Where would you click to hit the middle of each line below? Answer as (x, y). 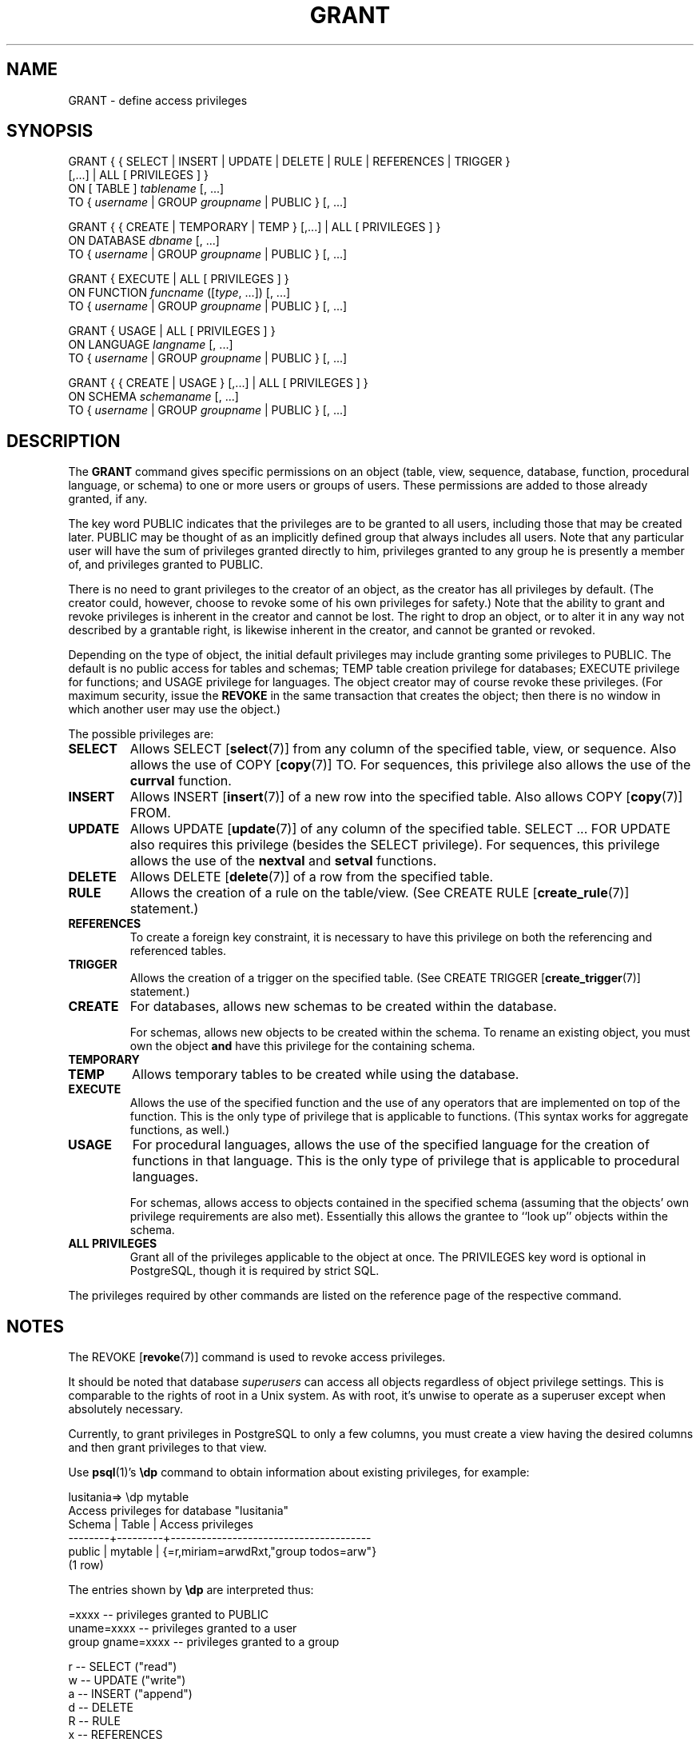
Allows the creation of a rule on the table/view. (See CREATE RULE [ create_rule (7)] (380, 893)
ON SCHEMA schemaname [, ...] (153, 397)
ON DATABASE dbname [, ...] (144, 241)
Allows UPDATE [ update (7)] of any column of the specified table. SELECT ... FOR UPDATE (400, 829)
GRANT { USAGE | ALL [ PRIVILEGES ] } (172, 331)
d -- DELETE (101, 1708)
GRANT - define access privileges (158, 100)
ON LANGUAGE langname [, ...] (151, 345)
